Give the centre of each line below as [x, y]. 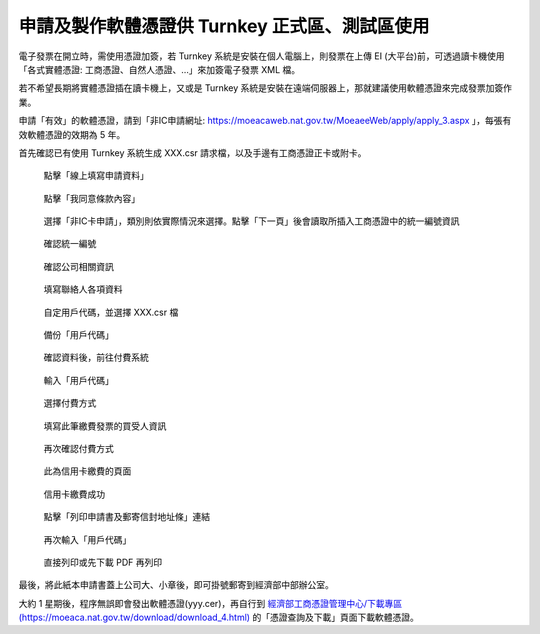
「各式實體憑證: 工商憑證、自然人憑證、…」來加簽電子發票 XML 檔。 [159, 69]
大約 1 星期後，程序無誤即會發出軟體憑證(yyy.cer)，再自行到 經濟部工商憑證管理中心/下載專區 [210, 603]
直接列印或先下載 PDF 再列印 [103, 562]
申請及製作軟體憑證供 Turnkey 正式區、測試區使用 [224, 26]
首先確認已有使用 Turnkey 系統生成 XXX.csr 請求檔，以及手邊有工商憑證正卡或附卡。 [192, 152]
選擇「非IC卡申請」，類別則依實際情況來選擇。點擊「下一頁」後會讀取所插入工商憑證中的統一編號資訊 [251, 221]
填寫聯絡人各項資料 [83, 289]
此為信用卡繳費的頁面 [87, 471]
